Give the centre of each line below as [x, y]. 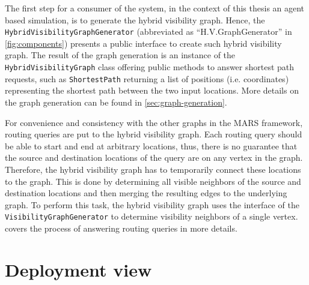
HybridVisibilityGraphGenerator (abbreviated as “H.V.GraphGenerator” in [148, 31]
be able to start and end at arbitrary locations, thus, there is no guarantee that [151, 145]
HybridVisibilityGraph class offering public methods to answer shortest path [150, 67]
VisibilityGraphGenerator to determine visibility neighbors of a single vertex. [151, 216]
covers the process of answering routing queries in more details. [121, 228]
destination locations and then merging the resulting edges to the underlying [146, 193]
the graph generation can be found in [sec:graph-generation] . [116, 102]
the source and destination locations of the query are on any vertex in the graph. [154, 157]
